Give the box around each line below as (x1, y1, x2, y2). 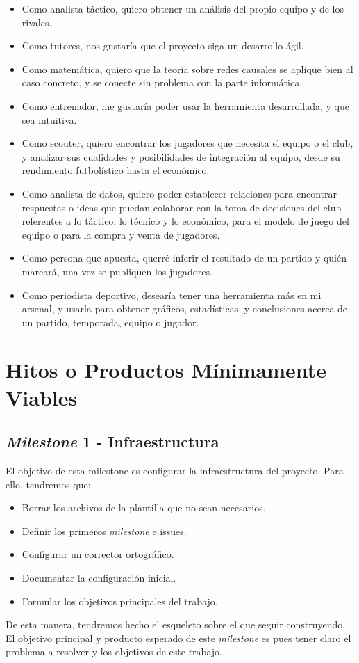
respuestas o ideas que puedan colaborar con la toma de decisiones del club (22, 200, 342, 214)
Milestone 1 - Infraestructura (6, 431, 219, 452)
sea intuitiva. (22, 112, 77, 127)
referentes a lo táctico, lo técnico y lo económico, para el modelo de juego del (22, 214, 349, 228)
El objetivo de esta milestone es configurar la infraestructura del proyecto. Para (6, 463, 344, 478)
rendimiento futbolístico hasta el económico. (22, 163, 210, 177)
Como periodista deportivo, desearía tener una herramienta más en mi (22, 287, 322, 302)
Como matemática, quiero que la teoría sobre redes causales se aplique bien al (22, 61, 353, 76)
